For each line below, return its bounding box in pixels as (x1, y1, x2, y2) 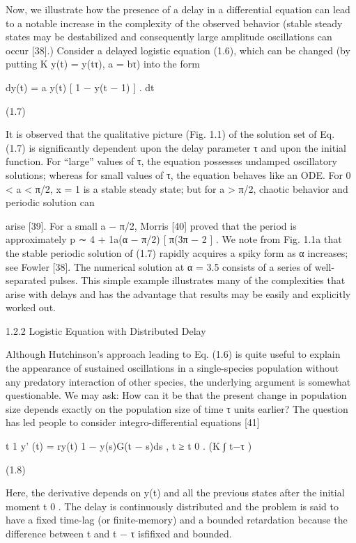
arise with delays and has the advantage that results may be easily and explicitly (6, 286, 351, 301)
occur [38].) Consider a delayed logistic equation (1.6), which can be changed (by (6, 42, 350, 57)
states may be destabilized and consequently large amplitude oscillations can (6, 29, 332, 44)
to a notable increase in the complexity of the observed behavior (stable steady (6, 15, 343, 30)
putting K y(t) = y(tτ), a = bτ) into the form (6, 56, 200, 71)
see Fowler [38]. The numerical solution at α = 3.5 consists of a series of (6, 259, 312, 274)
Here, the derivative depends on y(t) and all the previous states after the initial (6, 485, 345, 500)
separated (6, 273, 47, 288)
